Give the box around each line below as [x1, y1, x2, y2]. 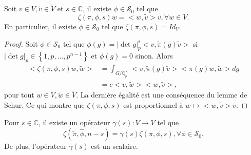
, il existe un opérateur [38, 117, 110, 127]
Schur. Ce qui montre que [4, 100, 85, 110]
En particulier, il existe [4, 21, 76, 32]
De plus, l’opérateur [4, 141, 67, 151]
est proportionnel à [123, 100, 183, 110]
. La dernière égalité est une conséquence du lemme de [76, 89, 247, 100]
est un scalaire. [91, 141, 138, 151]
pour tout [4, 89, 34, 100]
